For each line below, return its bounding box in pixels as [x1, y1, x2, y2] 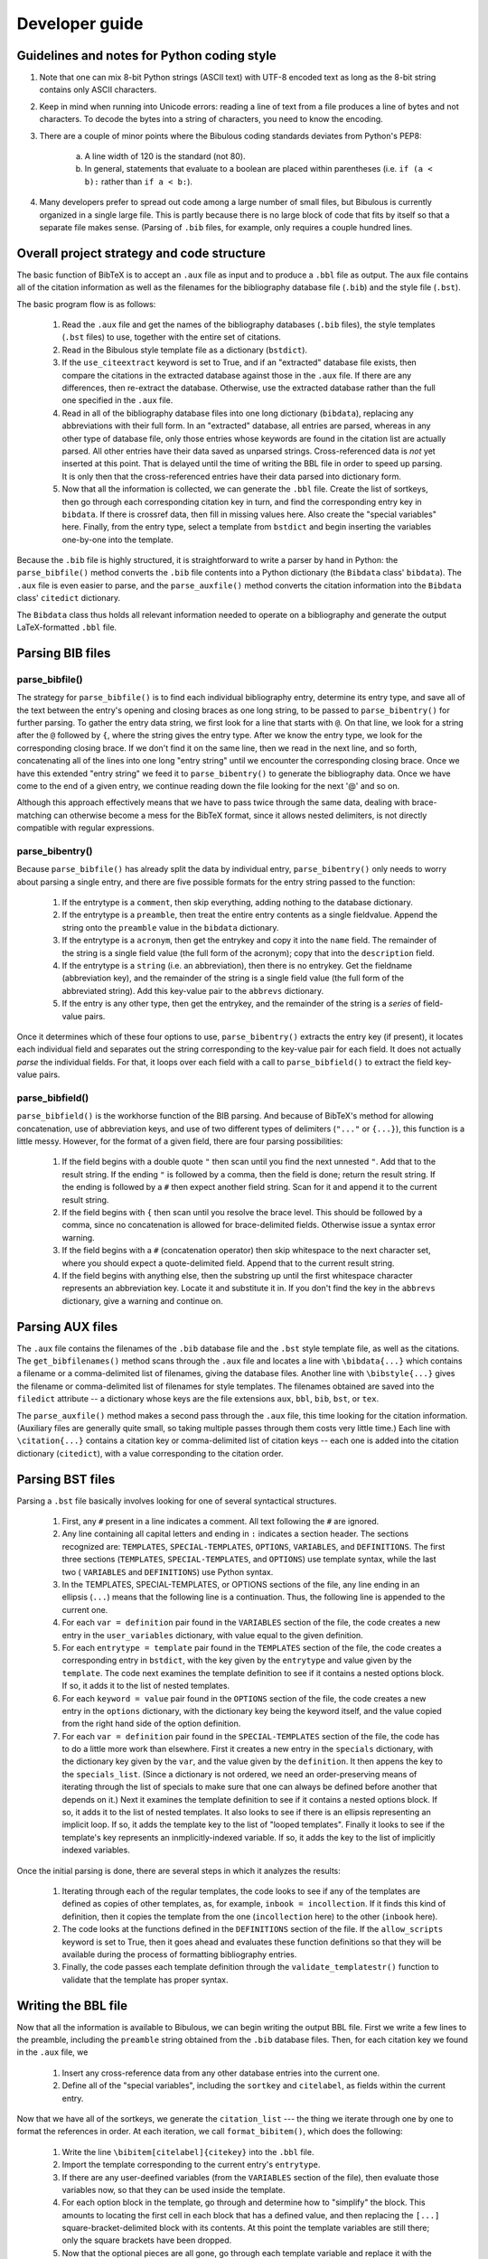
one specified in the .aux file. [61, 395, 174, 406]
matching [16, 810, 52, 820]
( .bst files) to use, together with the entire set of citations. [61, 332, 282, 342]
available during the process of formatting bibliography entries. [61, 1948, 297, 1960]
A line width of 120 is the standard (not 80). [84, 151, 246, 162]
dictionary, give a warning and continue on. [61, 1295, 223, 1306]
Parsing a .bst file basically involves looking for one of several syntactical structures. [16, 1495, 337, 1506]
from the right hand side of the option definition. [61, 1718, 241, 1729]
